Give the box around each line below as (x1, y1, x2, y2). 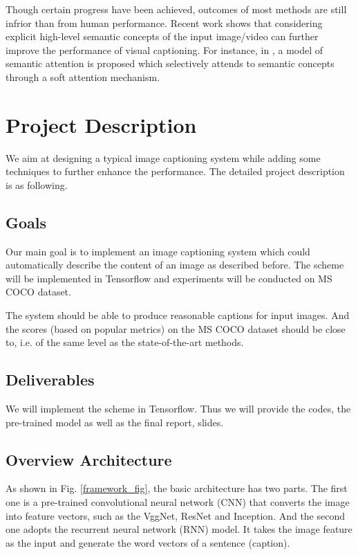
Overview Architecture (6, 448, 172, 470)
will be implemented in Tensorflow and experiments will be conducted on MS (6, 271, 332, 285)
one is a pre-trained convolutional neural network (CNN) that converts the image (6, 495, 350, 509)
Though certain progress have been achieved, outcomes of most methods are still (6, 2, 347, 16)
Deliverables (6, 369, 95, 390)
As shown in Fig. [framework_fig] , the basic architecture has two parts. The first (6, 481, 348, 495)
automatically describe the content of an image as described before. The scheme (6, 257, 344, 272)
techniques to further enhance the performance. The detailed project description (6, 164, 345, 179)
